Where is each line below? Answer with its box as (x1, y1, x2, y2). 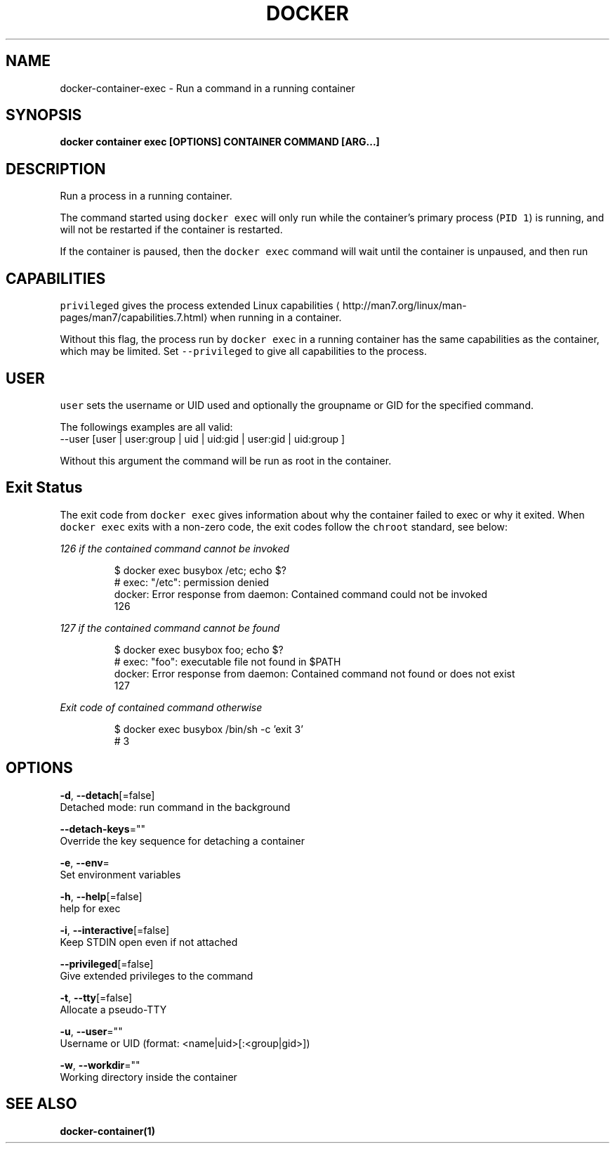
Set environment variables (60, 868, 181, 881)
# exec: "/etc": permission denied (114, 576, 270, 588)
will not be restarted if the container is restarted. (60, 223, 283, 236)
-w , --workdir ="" (60, 1058, 140, 1071)
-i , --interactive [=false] (60, 923, 170, 936)
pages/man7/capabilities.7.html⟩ (60, 311, 208, 324)
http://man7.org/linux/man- (343, 299, 467, 312)
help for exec (60, 902, 121, 914)
